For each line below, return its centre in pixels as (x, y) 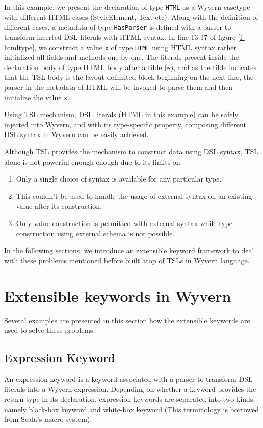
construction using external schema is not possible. (95, 233)
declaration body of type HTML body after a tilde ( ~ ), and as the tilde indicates (130, 67)
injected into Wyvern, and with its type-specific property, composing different (125, 124)
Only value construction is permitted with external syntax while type (124, 223)
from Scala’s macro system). (48, 419)
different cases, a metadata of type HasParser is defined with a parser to (118, 27)
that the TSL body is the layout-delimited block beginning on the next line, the (129, 77)
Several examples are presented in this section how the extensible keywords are (127, 320)
